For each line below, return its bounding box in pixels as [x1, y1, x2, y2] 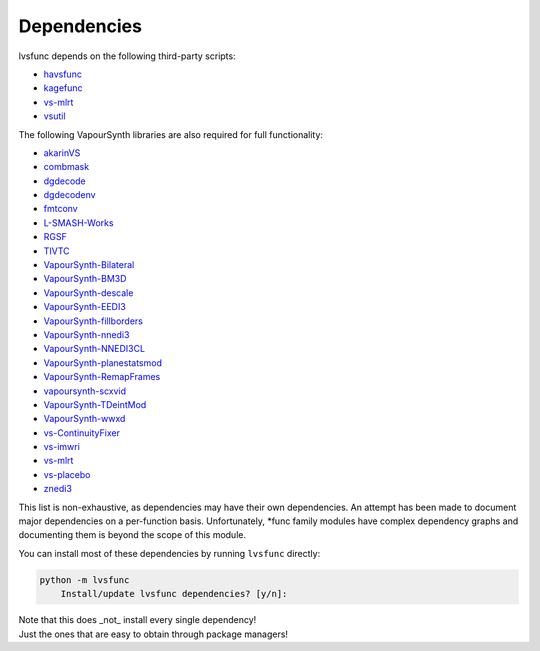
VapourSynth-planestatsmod [43, 356, 162, 369]
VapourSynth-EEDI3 [43, 301, 127, 313]
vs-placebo [43, 468, 91, 480]
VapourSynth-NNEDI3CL [43, 343, 145, 355]
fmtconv [43, 203, 79, 215]
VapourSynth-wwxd [43, 413, 126, 425]
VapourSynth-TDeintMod [43, 398, 147, 410]
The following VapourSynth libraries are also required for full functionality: [18, 128, 324, 140]
